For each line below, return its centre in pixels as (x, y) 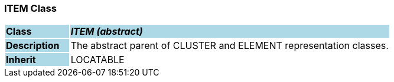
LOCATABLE (97, 60)
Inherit (21, 60)
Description (33, 46)
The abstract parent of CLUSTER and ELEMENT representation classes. (229, 46)
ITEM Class (30, 8)
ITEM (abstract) (107, 32)
